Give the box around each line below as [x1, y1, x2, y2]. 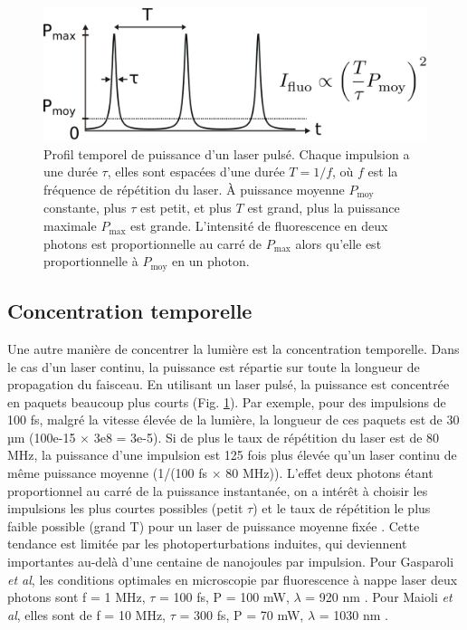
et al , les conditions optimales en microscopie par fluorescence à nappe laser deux [7, 569, 458, 588]
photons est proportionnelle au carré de [43, 234, 262, 253]
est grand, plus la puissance [247, 198, 400, 217]
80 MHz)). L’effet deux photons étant [225, 463, 434, 482]
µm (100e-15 [7, 427, 76, 446]
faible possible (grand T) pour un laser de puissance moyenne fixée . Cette [7, 516, 420, 535]
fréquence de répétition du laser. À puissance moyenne [43, 180, 345, 199]
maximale [43, 216, 97, 235]
